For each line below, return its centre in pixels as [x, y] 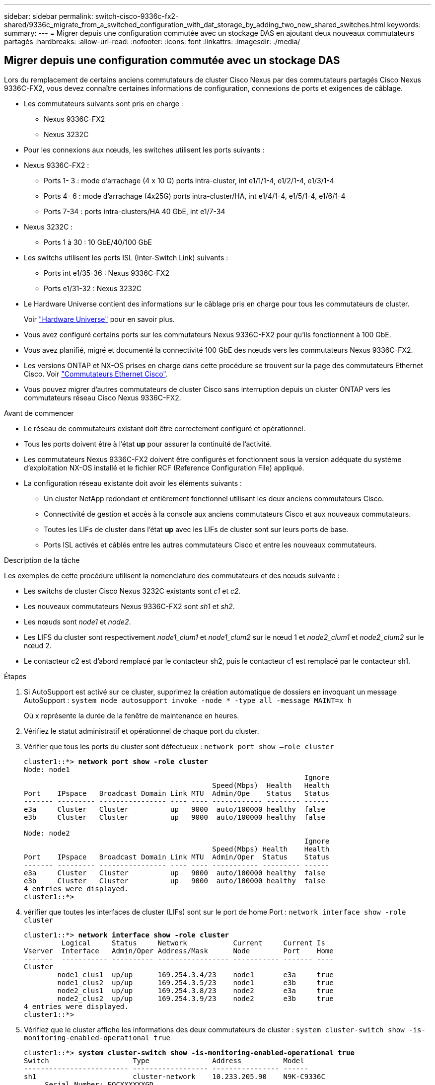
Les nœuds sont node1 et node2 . [77, 621]
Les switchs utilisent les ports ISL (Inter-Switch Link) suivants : [126, 257]
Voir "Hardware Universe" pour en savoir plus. [99, 319]
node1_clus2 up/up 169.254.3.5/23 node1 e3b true [195, 982]
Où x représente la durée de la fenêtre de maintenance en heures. [132, 715]
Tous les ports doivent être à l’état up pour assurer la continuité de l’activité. [148, 444]
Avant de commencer [39, 413]
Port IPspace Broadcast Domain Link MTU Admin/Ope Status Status [177, 793]
